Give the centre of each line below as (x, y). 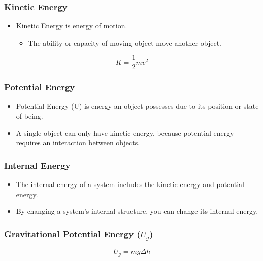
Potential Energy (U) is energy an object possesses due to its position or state (137, 106)
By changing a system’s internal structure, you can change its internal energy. (137, 211)
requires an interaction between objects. (78, 143)
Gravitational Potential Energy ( (72, 233)
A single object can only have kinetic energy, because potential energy (125, 133)
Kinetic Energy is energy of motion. (72, 26)
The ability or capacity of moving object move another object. (125, 42)
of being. (29, 116)
